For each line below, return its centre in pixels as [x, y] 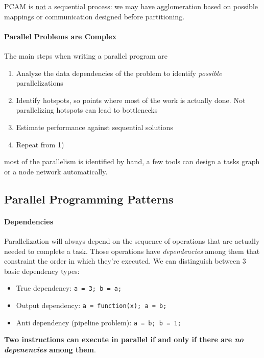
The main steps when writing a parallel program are [86, 55]
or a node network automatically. [56, 171]
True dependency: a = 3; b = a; [69, 288]
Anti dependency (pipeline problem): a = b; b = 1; [99, 322]
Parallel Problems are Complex [61, 36]
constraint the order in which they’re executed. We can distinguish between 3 [125, 261]
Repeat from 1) [40, 144]
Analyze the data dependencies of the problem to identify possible [119, 73]
